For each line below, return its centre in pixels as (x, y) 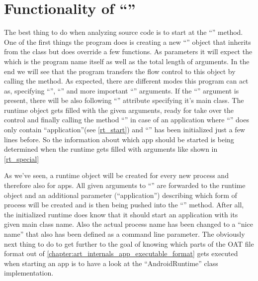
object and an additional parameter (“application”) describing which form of (121, 195)
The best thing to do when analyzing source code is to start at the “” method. (124, 32)
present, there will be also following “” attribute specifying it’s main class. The (124, 100)
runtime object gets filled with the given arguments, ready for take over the (119, 110)
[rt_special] (22, 158)
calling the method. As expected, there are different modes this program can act (126, 81)
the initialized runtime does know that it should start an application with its (121, 214)
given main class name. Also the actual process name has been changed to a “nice (129, 224)
